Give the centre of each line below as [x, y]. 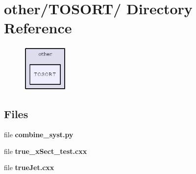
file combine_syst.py [39, 135]
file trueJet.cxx [29, 167]
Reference [38, 28]
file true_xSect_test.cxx [46, 151]
